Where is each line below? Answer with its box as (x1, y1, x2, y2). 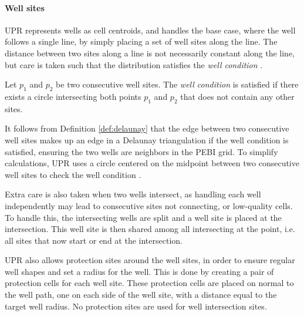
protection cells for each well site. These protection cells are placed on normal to (5, 277, 294, 289)
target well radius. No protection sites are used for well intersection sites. (5, 300, 267, 312)
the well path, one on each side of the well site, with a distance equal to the (5, 288, 277, 301)
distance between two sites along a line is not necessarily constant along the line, (5, 46, 295, 59)
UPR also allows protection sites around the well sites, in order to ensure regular (5, 254, 295, 266)
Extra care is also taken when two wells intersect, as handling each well (5, 188, 261, 200)
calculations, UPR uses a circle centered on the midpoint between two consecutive (5, 157, 299, 169)
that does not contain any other (180, 90, 295, 102)
